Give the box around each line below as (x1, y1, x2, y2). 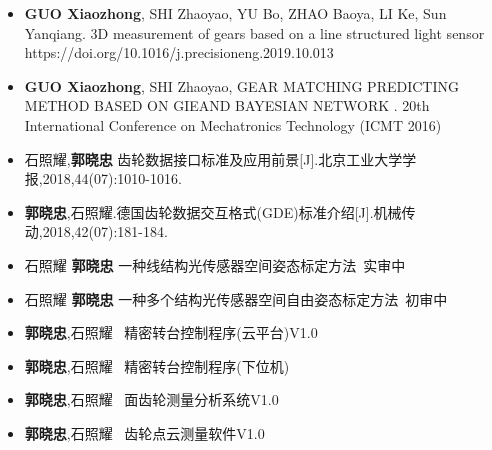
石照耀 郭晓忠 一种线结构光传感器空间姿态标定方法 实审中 (24, 254, 406, 275)
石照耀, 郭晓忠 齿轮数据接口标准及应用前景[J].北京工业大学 (24, 148, 403, 169)
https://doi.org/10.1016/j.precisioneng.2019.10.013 (24, 42, 334, 63)
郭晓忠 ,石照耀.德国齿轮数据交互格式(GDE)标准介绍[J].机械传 (24, 201, 416, 222)
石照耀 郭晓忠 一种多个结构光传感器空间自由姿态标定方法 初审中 (24, 288, 448, 309)
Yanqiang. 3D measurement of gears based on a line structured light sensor (24, 22, 485, 43)
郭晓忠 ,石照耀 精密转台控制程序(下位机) (24, 355, 290, 376)
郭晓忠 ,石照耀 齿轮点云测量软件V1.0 (24, 422, 265, 443)
